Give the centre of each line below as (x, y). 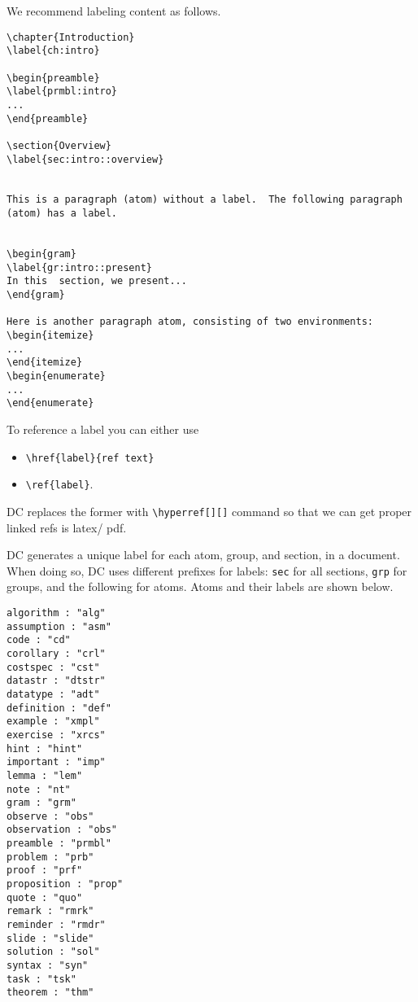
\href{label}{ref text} (90, 458)
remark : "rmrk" (50, 911)
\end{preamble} (48, 118)
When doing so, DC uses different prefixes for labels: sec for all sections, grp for (207, 570)
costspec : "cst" (53, 667)
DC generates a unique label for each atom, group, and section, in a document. (203, 555)
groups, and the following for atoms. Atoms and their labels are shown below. (200, 586)
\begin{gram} (41, 254)
